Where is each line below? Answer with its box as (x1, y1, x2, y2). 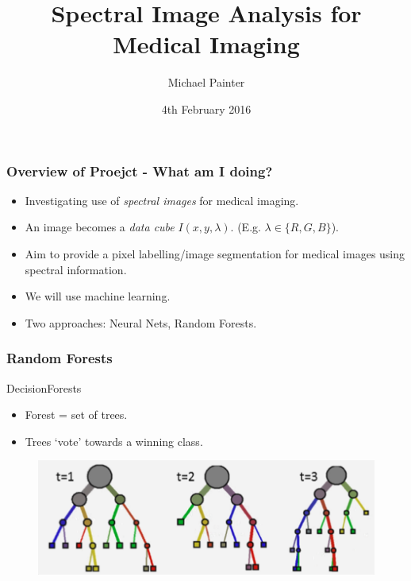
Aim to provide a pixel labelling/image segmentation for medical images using (25, 245, 405, 261)
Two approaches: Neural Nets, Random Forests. (25, 314, 257, 331)
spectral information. (25, 261, 127, 277)
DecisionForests (6, 379, 82, 396)
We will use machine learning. (25, 288, 171, 304)
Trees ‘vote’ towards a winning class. (25, 432, 203, 449)
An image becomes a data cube (25, 219, 175, 235)
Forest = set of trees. (25, 406, 128, 423)
